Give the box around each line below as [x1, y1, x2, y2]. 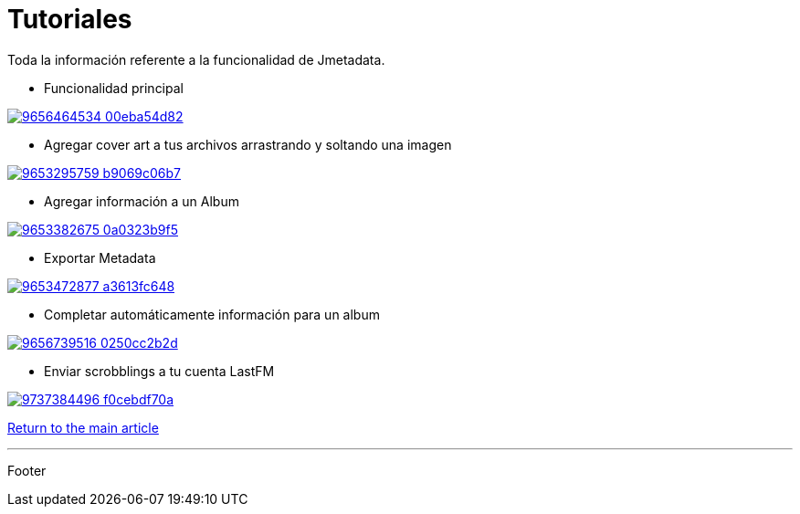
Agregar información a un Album [44, 193, 239, 209]
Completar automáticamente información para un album [44, 306, 380, 322]
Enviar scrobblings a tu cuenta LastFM [44, 362, 275, 379]
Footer [7, 462, 47, 478]
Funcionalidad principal [44, 79, 184, 96]
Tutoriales [7, 4, 132, 35]
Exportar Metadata [44, 249, 156, 266]
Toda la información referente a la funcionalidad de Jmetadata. [7, 51, 385, 68]
